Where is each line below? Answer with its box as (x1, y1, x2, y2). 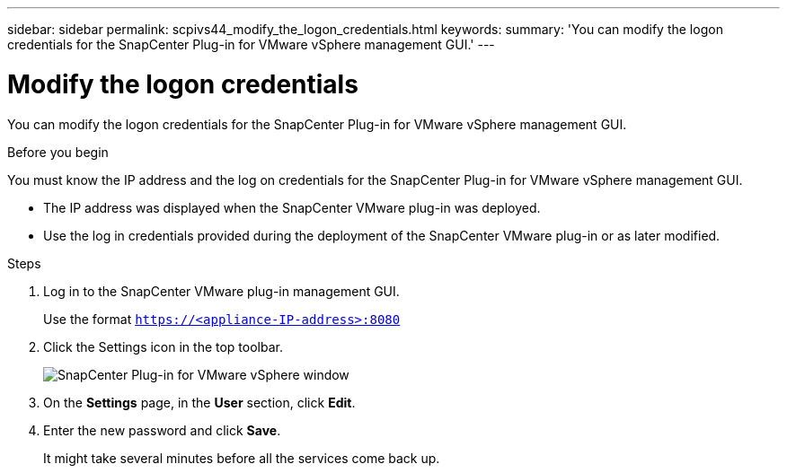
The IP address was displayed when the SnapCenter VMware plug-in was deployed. (43, 199, 541, 215)
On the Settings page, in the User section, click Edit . (43, 394, 356, 410)
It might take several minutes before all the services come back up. (43, 450, 440, 466)
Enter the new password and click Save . (43, 422, 281, 438)
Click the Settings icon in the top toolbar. (43, 338, 283, 355)
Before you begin (7, 144, 109, 160)
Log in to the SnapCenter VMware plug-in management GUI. (43, 283, 400, 299)
